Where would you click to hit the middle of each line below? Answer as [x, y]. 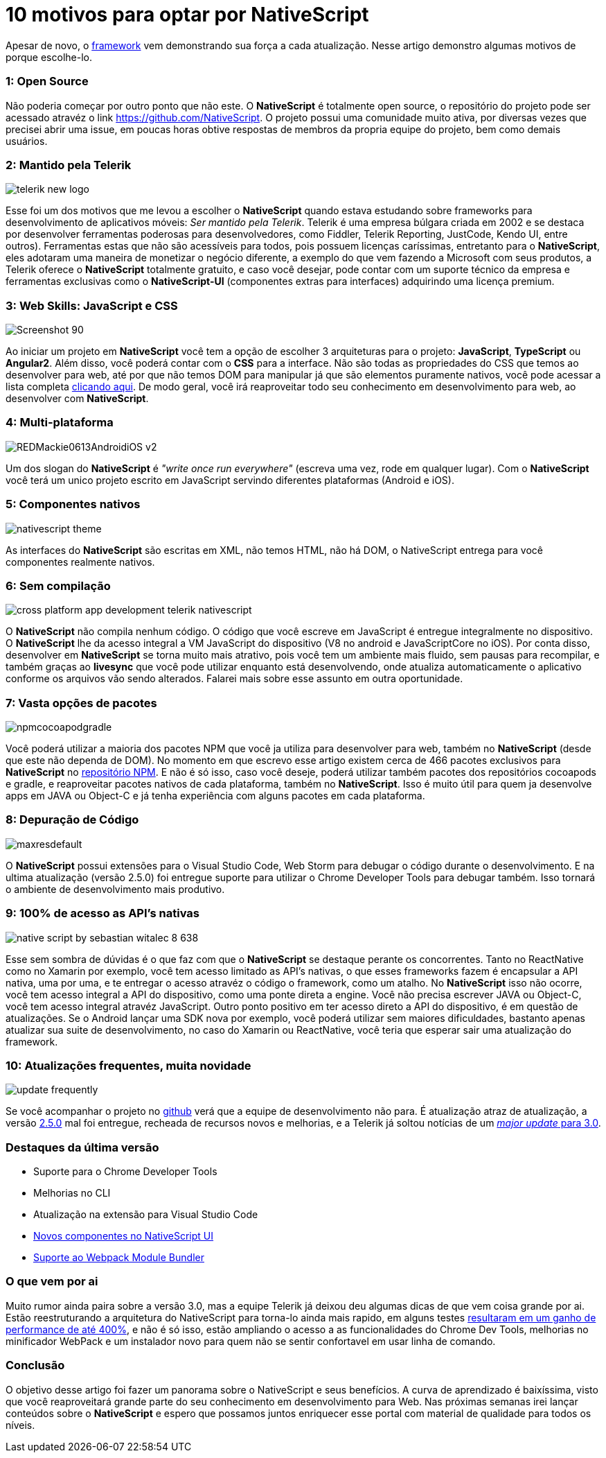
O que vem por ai [52, 1282]
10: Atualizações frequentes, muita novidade [128, 1065]
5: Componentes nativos [73, 504]
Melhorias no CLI [72, 1193]
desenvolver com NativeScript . [77, 398]
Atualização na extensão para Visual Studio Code [146, 1214]
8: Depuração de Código [72, 820]
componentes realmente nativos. [80, 562]
